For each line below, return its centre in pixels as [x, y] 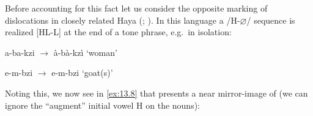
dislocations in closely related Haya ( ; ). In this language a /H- [123, 20]
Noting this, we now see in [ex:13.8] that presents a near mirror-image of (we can [156, 93]
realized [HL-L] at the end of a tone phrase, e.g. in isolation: [118, 32]
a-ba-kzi [20, 52]
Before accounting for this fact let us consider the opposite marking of [136, 8]
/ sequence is [271, 20]
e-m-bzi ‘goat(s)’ [82, 73]
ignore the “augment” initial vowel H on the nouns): [103, 105]
